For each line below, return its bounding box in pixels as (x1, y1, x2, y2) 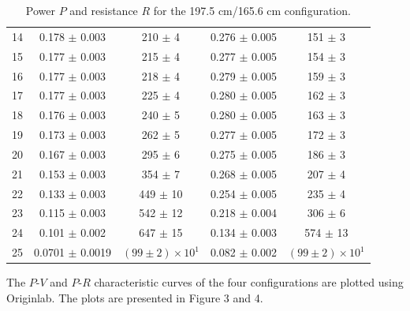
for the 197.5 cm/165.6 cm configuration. (153, 2, 351, 18)
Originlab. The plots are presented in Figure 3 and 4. (6, 289, 263, 305)
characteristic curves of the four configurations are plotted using (94, 274, 404, 290)
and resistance (69, 2, 138, 18)
